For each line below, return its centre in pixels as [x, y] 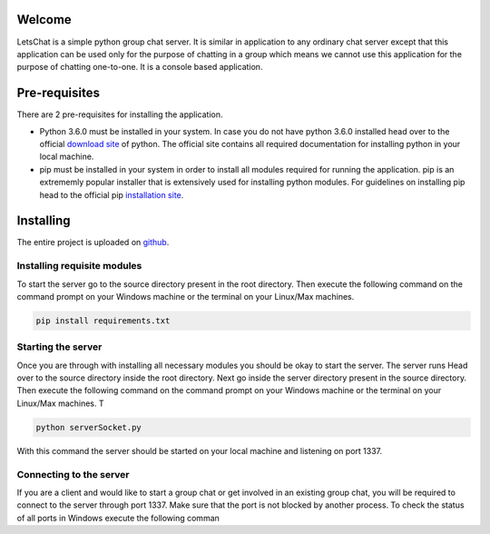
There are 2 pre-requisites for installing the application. [120, 114]
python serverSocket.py [89, 427]
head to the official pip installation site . [112, 194]
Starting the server [59, 347]
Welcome [44, 20]
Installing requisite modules [79, 266]
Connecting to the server [73, 474]
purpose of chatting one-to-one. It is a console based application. [140, 67]
